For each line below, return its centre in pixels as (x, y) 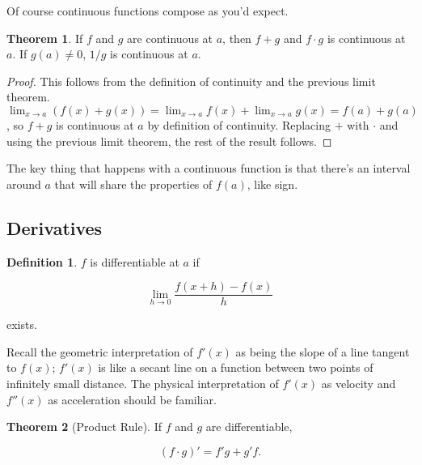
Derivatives (55, 227)
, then (237, 38)
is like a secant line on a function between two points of (236, 367)
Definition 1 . (42, 261)
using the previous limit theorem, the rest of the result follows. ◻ (169, 141)
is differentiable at (135, 261)
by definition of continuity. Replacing (239, 124)
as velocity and (359, 383)
